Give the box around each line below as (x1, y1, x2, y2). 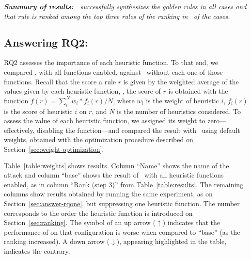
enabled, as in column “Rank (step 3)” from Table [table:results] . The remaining (4, 179, 244, 189)
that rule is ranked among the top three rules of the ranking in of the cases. (4, 11, 230, 21)
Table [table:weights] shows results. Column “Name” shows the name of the (4, 160, 229, 170)
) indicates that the (162, 217, 220, 227)
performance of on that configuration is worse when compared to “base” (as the (4, 227, 240, 237)
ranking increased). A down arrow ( (4, 236, 110, 246)
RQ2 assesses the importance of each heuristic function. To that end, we (4, 57, 219, 67)
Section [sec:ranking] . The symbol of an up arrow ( (4, 217, 156, 227)
